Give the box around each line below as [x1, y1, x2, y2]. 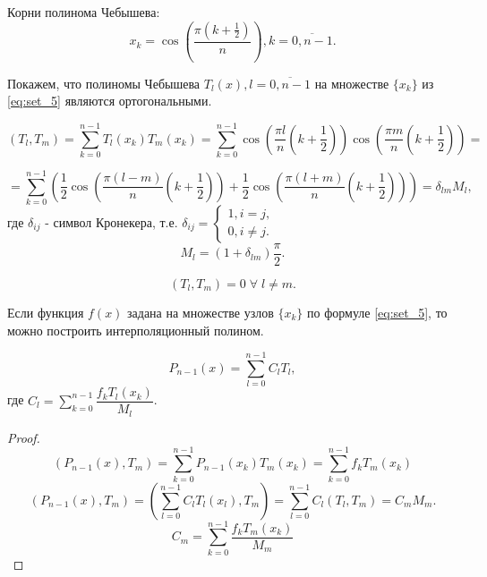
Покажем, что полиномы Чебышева [7, 73, 201, 92]
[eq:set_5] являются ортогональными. [7, 91, 212, 110]
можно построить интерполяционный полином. [7, 320, 264, 339]
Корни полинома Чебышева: [7, 3, 160, 21]
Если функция [7, 303, 84, 322]
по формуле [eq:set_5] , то [307, 303, 448, 322]
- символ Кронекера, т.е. [45, 212, 178, 231]
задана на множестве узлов [127, 303, 274, 322]
